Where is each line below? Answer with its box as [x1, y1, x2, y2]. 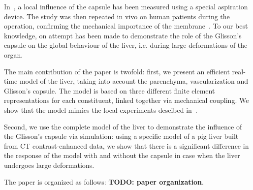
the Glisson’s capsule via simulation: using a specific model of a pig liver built [4, 131, 239, 141]
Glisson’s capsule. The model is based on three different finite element [4, 85, 215, 95]
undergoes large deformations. [4, 159, 95, 170]
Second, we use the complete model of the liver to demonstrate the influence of [4, 121, 242, 131]
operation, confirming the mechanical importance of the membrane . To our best [4, 21, 248, 31]
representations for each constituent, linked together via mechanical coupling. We [4, 95, 249, 105]
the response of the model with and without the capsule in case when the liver [4, 150, 240, 160]
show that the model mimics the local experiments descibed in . [4, 104, 197, 115]
